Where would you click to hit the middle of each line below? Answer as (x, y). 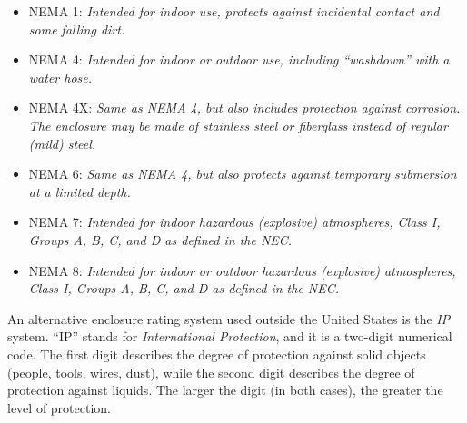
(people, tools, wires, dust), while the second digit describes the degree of (211, 372)
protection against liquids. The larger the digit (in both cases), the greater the (225, 390)
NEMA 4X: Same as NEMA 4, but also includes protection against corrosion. (244, 108)
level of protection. (59, 407)
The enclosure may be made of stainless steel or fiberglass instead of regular (238, 125)
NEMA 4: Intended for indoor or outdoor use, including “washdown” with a (239, 59)
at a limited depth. (79, 191)
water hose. (60, 77)
